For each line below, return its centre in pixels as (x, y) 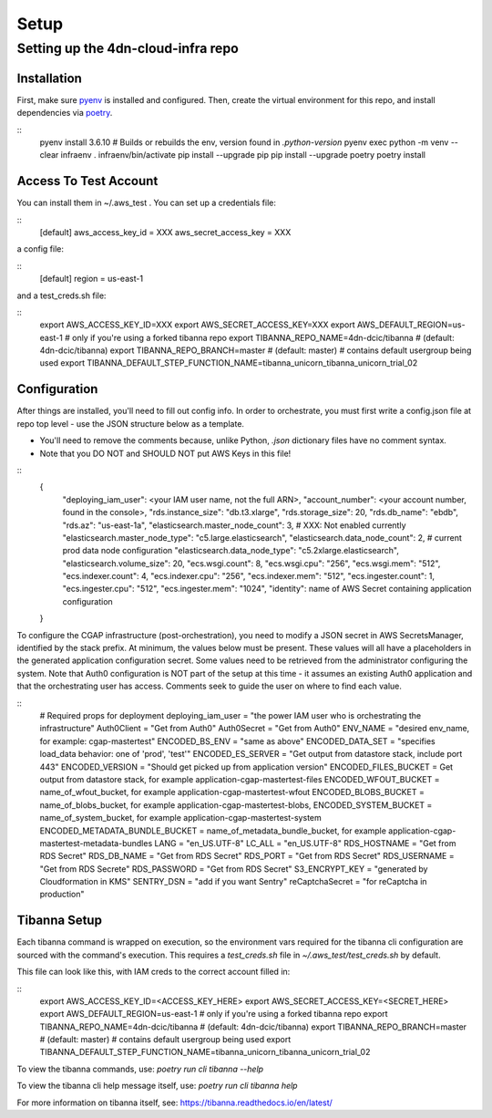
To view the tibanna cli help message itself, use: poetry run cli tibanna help (157, 1086)
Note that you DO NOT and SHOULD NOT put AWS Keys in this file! (165, 453)
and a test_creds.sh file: (61, 295)
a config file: (40, 249)
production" (62, 895)
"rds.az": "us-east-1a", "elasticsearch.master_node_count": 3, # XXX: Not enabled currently (234, 525)
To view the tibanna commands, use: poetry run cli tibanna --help (140, 1069)
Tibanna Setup (59, 921)
